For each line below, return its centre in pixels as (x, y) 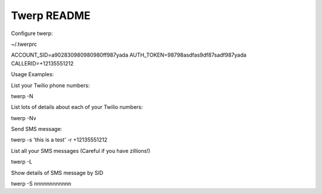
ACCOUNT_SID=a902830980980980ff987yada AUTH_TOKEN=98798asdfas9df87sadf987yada (129, 55)
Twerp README (51, 15)
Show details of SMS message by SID (57, 173)
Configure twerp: (32, 33)
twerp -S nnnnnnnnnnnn (41, 184)
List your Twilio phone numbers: (50, 85)
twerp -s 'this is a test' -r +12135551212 (59, 140)
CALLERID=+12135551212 (42, 63)
